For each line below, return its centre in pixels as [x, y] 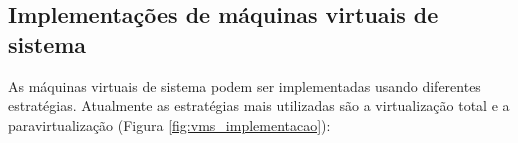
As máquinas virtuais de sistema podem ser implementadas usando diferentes [244, 85]
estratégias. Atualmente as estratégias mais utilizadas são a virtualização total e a [259, 105]
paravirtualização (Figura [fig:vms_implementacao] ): [169, 124]
